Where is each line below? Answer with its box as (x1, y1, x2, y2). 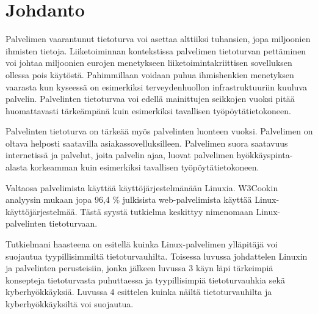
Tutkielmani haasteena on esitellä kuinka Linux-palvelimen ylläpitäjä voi (5, 238, 278, 250)
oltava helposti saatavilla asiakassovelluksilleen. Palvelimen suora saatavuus (5, 136, 288, 149)
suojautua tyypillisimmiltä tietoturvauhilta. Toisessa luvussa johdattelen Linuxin (5, 249, 308, 262)
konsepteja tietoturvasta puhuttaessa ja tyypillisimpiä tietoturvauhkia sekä (5, 273, 285, 286)
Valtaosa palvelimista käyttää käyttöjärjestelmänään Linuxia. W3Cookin (5, 181, 278, 194)
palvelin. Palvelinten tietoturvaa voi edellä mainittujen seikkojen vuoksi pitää (5, 92, 295, 105)
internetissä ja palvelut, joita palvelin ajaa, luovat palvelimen (5, 148, 234, 161)
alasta (5, 161, 27, 173)
